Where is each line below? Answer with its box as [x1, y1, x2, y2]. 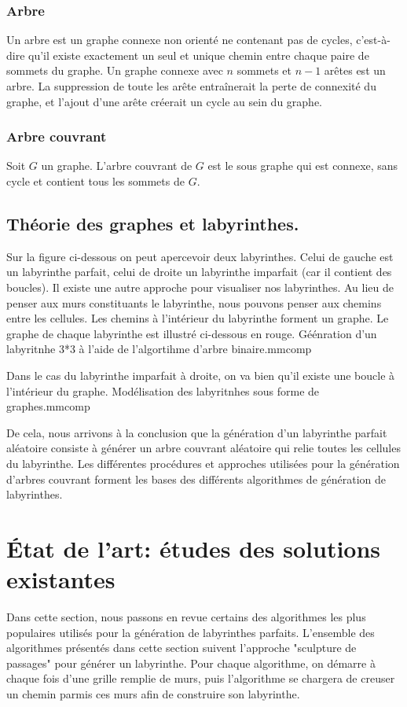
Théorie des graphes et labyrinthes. [6, 211, 299, 235]
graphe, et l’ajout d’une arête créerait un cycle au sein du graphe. [6, 93, 323, 109]
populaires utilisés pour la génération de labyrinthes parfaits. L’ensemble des [6, 624, 375, 640]
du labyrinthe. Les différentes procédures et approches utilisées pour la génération [6, 455, 400, 471]
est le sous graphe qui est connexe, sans [207, 157, 398, 174]
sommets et [236, 62, 292, 79]
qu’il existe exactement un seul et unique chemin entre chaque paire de [28, 46, 369, 63]
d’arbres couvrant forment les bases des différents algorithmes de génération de [6, 470, 386, 487]
